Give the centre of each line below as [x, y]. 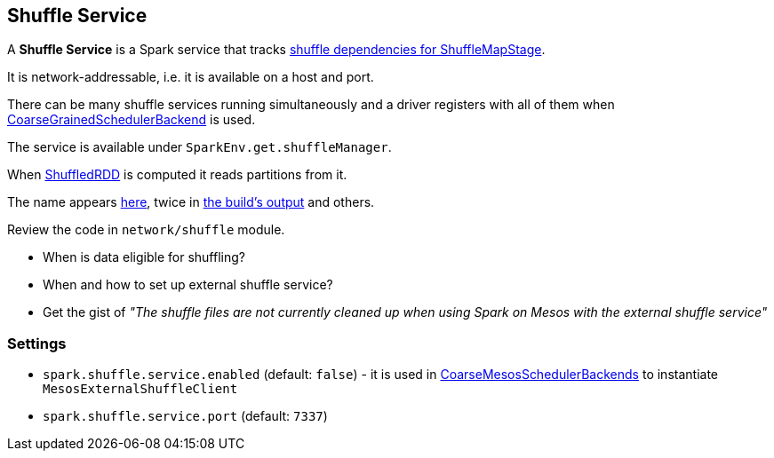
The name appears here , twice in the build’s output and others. [191, 202]
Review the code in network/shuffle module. [146, 230]
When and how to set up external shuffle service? [188, 285]
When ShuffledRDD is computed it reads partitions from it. [177, 175]
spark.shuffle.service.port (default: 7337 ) [185, 416]
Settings [37, 343]
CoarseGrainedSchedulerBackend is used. [132, 120]
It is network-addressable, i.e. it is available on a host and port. [191, 77]
